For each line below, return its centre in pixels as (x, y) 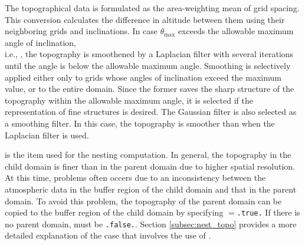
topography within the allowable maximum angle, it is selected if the (129, 100)
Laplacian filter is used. (47, 135)
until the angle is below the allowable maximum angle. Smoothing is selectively (148, 65)
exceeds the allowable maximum (236, 31)
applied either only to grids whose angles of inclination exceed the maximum (143, 77)
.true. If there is (268, 212)
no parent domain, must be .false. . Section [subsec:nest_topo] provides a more (151, 224)
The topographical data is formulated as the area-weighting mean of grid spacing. (152, 8)
